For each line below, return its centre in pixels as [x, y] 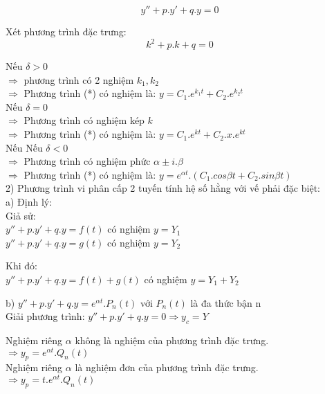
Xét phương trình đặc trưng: [66, 31]
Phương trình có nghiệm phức [87, 161]
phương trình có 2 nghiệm [79, 79]
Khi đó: [21, 266]
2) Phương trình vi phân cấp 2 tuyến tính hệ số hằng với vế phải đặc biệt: [163, 188]
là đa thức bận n [226, 302]
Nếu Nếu [24, 147]
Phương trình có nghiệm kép [84, 120]
